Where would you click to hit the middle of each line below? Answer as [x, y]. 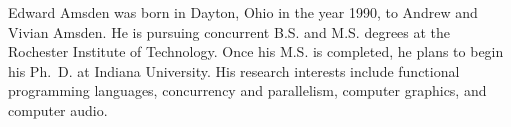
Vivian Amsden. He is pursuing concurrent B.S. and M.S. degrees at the [229, 31]
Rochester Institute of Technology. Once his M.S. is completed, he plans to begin [256, 51]
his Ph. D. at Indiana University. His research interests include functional [234, 70]
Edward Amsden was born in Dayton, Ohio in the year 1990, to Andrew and [243, 12]
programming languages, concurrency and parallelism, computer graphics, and [247, 90]
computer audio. [58, 109]
